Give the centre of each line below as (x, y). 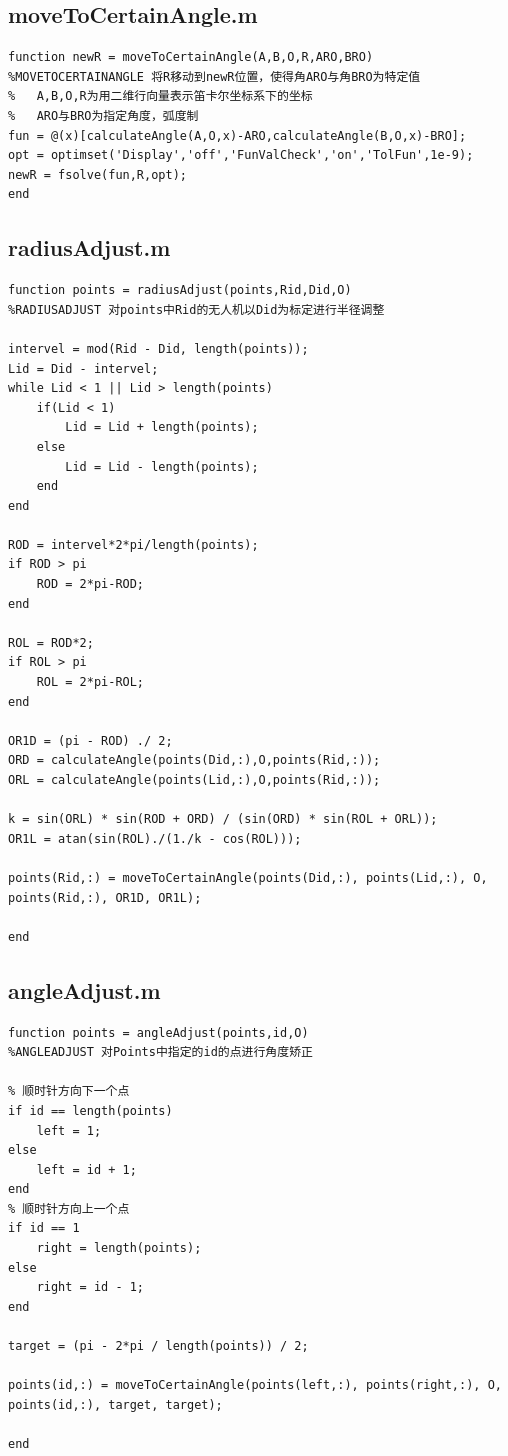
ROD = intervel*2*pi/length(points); (133, 544)
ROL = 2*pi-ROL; (90, 682)
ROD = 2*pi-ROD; (90, 584)
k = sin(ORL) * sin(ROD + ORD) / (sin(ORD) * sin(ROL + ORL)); (223, 819)
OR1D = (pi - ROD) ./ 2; (90, 740)
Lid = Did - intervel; (83, 368)
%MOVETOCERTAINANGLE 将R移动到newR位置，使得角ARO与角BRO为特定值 (214, 76)
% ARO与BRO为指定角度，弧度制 (103, 115)
